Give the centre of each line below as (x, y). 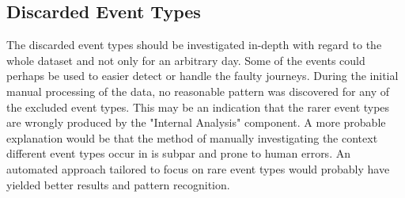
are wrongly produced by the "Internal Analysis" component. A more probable (196, 122)
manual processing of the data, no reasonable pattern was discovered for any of (198, 91)
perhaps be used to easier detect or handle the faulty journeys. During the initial (202, 76)
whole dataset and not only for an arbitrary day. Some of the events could (186, 60)
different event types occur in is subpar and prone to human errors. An (178, 153)
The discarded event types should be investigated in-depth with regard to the (194, 45)
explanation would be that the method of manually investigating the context (192, 137)
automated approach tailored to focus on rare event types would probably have (198, 168)
